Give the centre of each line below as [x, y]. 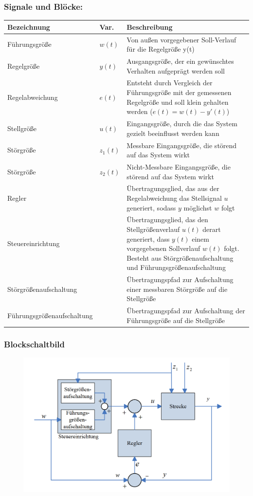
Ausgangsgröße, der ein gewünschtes [180, 61]
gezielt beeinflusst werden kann [173, 133]
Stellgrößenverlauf [153, 229]
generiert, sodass [151, 207]
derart [212, 229]
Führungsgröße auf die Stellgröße [176, 320]
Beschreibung [150, 27]
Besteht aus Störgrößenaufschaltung [180, 258]
